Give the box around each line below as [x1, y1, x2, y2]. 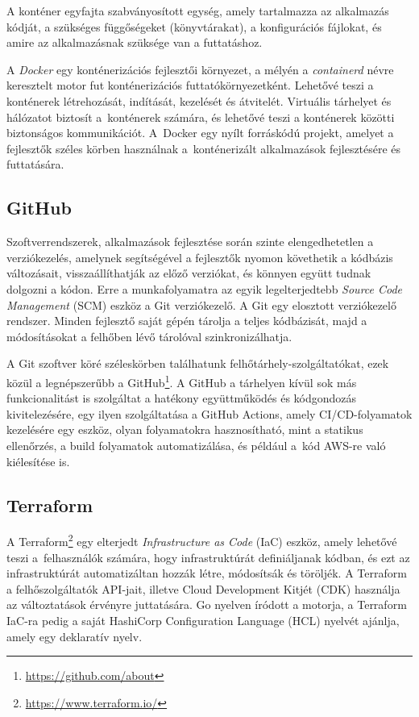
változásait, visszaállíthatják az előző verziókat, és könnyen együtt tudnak [6, 265, 371, 281]
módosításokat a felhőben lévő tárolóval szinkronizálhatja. [6, 327, 292, 344]
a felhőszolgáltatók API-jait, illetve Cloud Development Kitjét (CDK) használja [6, 580, 400, 597]
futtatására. [6, 156, 64, 173]
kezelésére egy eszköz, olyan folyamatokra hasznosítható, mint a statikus [6, 421, 363, 438]
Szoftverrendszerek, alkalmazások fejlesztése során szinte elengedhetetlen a [6, 233, 374, 250]
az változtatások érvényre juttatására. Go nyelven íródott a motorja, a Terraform [6, 596, 407, 613]
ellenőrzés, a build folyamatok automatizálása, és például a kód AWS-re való [6, 436, 386, 453]
